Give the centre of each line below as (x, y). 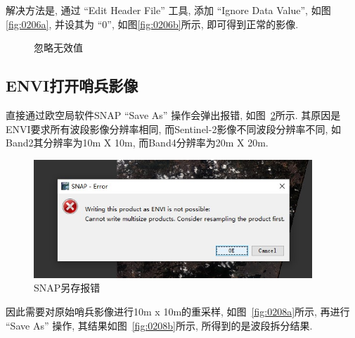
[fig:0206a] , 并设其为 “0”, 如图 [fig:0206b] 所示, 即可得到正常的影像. (152, 24)
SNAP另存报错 (67, 288)
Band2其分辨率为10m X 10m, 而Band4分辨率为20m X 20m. (137, 143)
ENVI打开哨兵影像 (72, 86)
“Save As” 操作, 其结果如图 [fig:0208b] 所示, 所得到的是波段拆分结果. (159, 325)
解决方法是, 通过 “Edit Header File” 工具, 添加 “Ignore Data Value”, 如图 (168, 10)
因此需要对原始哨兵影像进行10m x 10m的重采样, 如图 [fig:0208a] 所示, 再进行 (178, 311)
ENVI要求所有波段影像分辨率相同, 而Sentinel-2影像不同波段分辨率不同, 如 (173, 129)
